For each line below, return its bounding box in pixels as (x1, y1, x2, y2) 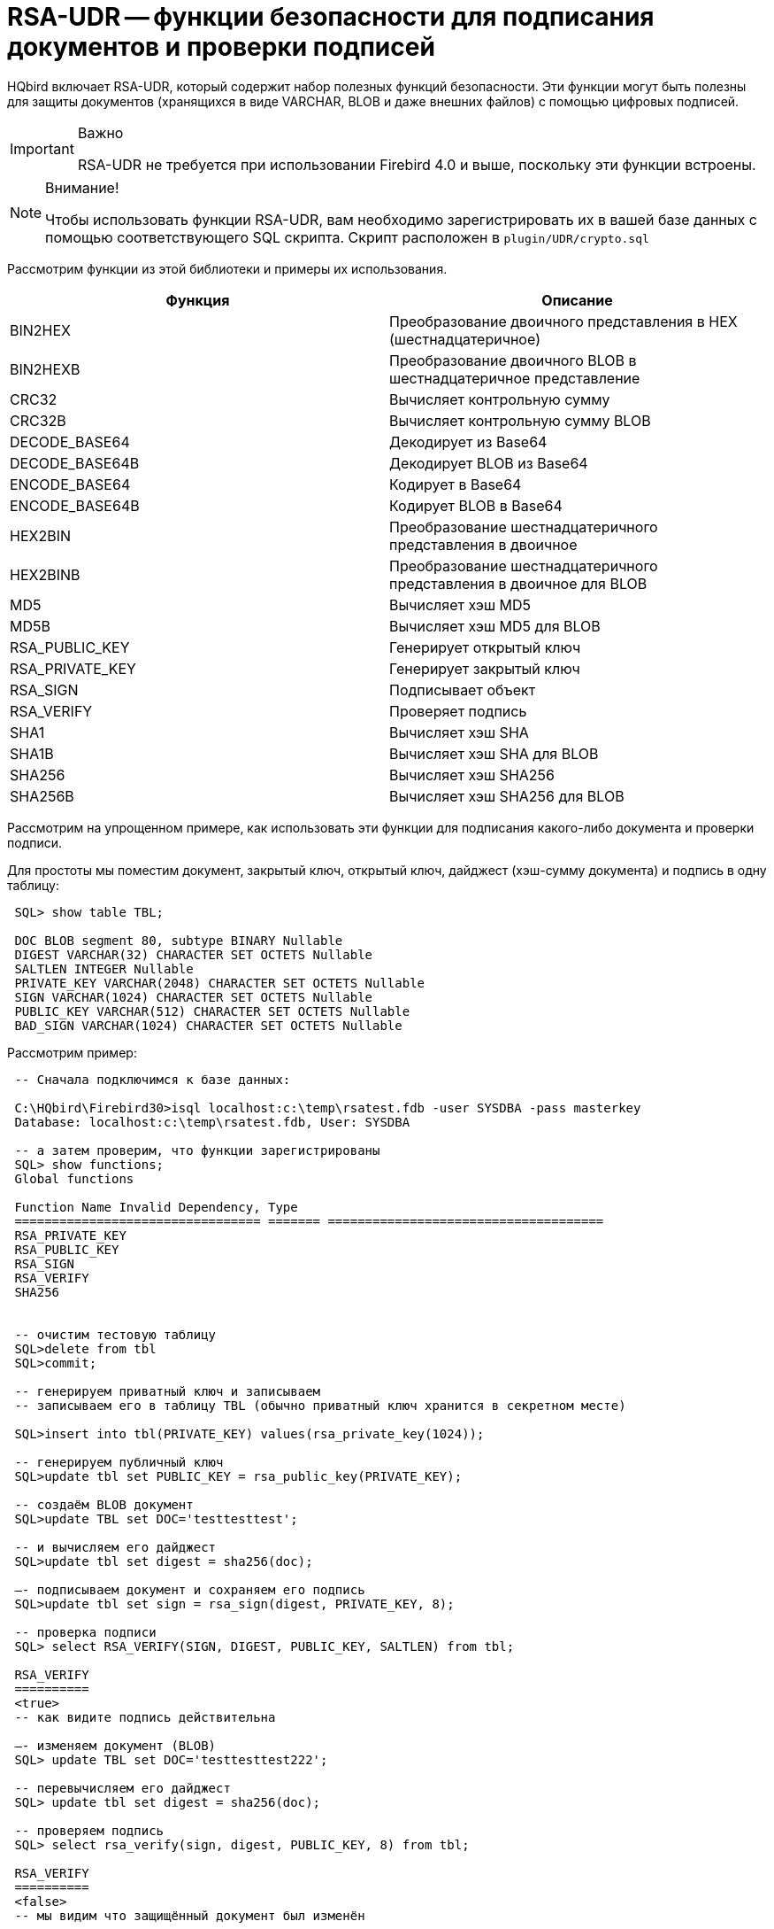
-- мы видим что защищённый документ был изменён (14, 1908, 365, 1923)
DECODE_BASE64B (10, 453, 140, 472)
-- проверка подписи (14, 1624, 157, 1639)
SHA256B (10, 786, 74, 805)
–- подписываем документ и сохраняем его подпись (14, 1582, 365, 1597)
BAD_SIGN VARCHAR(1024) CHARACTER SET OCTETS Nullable (14, 1018, 402, 1033)
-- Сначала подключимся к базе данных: (14, 1072, 291, 1087)
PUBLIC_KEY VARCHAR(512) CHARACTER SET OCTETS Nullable (14, 1003, 410, 1019)
